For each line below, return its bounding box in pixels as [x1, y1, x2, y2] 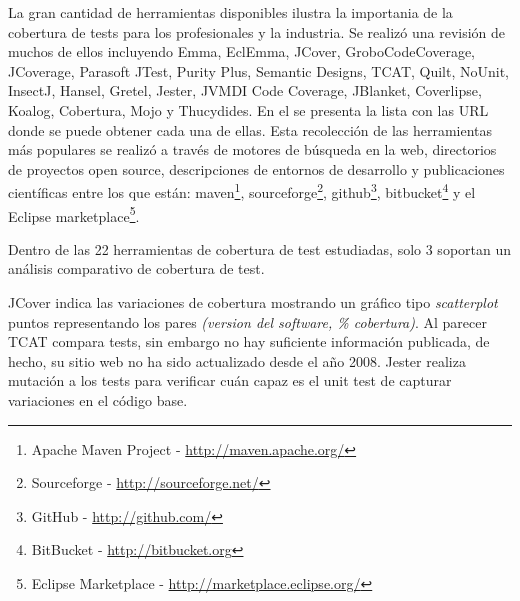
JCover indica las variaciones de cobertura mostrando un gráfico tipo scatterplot [8, 292, 498, 313]
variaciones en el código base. [8, 390, 188, 410]
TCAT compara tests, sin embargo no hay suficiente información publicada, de [8, 331, 490, 352]
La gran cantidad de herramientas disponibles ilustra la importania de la [8, 2, 453, 22]
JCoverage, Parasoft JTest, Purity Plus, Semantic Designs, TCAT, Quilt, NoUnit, [8, 60, 510, 81]
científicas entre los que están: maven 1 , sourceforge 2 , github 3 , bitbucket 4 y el [8, 179, 476, 202]
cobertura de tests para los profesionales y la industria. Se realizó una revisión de [8, 21, 506, 42]
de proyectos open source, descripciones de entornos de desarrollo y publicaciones [8, 158, 505, 179]
